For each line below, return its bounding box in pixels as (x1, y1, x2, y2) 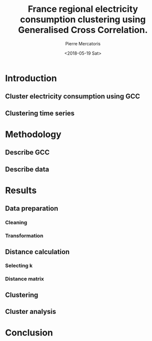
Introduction (5, 72, 57, 84)
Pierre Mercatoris (65, 40, 101, 46)
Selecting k (5, 262, 33, 269)
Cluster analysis (5, 307, 56, 316)
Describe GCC (5, 148, 50, 157)
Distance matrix (5, 275, 44, 282)
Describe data (5, 165, 49, 173)
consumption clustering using (20, 14, 146, 25)
